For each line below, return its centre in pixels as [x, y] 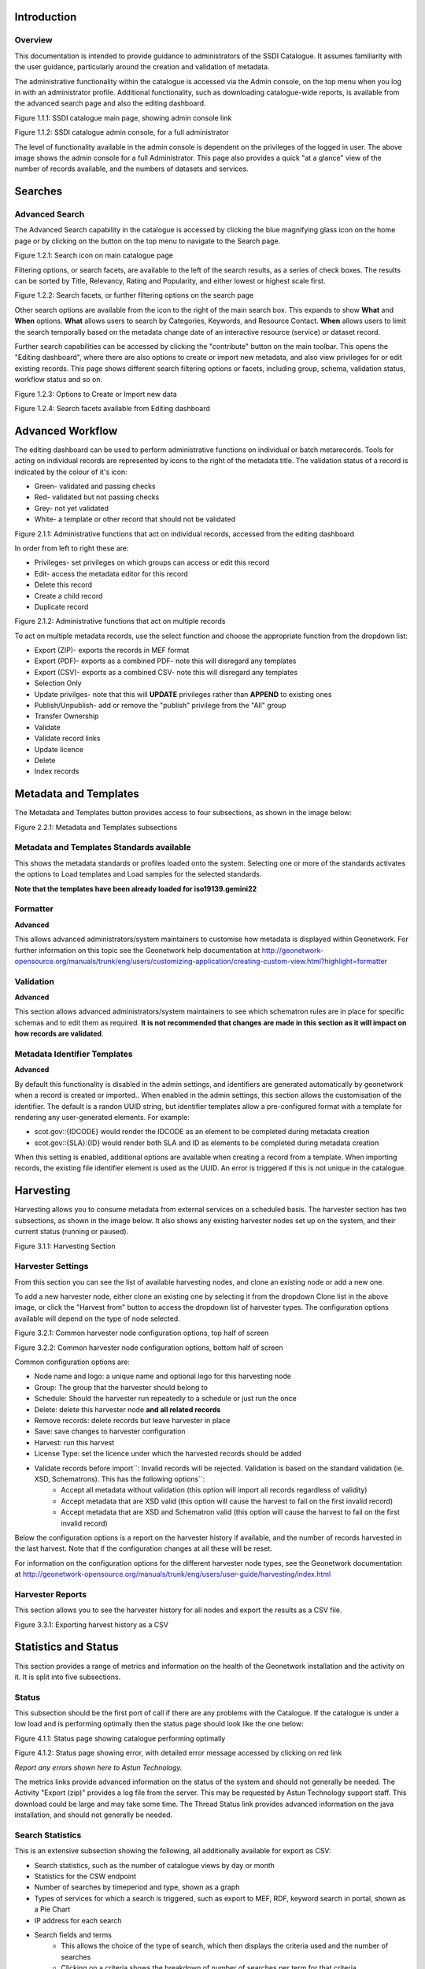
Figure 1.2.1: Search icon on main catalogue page [94, 255]
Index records [57, 771]
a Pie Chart [52, 1909]
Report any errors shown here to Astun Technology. [98, 1767]
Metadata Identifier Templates [74, 1054]
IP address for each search [78, 1920]
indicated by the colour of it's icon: [71, 472]
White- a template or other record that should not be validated [135, 519]
